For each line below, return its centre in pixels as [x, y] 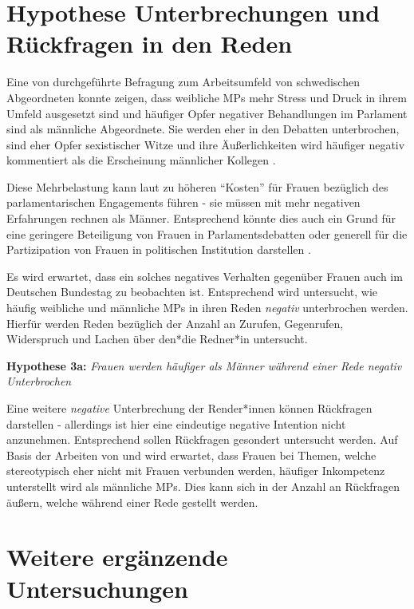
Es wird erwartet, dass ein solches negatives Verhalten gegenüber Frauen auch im [205, 276]
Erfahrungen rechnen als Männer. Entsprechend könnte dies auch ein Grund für [201, 218]
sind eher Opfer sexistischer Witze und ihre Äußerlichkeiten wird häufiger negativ [206, 144]
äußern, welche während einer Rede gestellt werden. [132, 502]
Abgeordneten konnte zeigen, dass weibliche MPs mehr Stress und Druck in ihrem [207, 97]
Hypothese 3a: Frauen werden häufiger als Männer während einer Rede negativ [204, 365]
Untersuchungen [97, 588]
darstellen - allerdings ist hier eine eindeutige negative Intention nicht [176, 423]
